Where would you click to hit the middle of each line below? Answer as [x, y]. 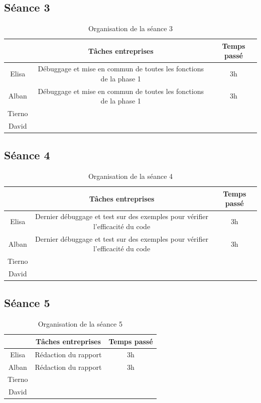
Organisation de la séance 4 [130, 176]
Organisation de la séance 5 [80, 324]
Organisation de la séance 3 [130, 28]
